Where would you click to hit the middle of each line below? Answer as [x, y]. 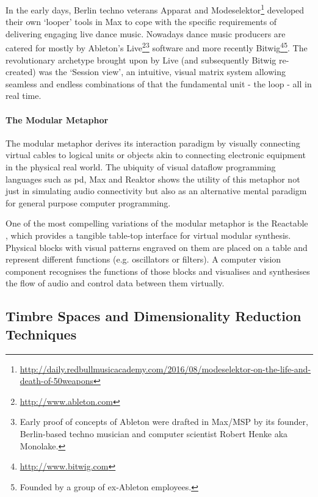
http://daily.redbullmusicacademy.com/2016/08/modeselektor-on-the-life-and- [165, 368]
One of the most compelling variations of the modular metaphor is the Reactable [157, 223]
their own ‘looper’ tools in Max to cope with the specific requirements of [141, 22]
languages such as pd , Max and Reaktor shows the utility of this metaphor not [153, 179]
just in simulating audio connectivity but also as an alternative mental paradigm [156, 191]
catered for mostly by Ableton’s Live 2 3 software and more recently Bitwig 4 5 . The [157, 47]
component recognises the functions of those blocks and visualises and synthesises [158, 271]
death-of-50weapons [57, 381]
